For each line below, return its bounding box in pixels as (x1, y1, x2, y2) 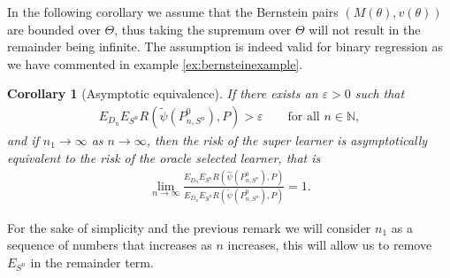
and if (7, 131, 39, 149)
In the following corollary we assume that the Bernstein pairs (7, 3, 339, 20)
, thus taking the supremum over (114, 19, 292, 38)
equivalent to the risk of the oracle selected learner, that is (7, 148, 321, 166)
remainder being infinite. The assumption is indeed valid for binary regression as (7, 37, 444, 56)
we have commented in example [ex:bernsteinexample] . (7, 54, 303, 73)
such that (355, 84, 405, 103)
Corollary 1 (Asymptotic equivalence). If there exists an (7, 84, 318, 103)
